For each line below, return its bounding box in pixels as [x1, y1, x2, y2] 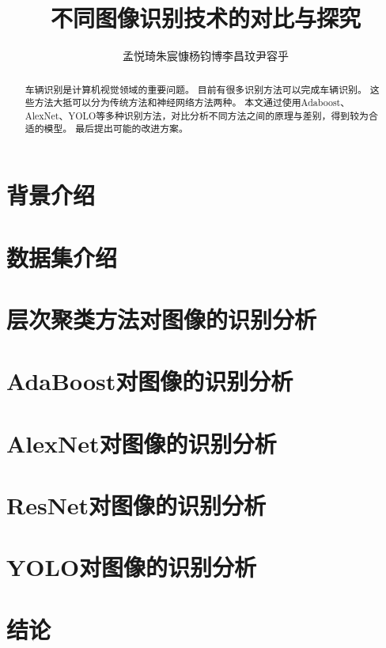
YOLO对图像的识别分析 [6, 551, 257, 583]
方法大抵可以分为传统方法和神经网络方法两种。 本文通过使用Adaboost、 [34, 96, 350, 109]
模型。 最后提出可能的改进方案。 [44, 122, 188, 135]
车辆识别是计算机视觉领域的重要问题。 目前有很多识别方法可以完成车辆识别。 [25, 82, 367, 96]
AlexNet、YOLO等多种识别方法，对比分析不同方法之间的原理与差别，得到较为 [25, 108, 369, 122]
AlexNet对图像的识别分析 [6, 426, 277, 459]
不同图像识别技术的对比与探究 [50, 2, 361, 34]
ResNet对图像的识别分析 [6, 489, 267, 521]
